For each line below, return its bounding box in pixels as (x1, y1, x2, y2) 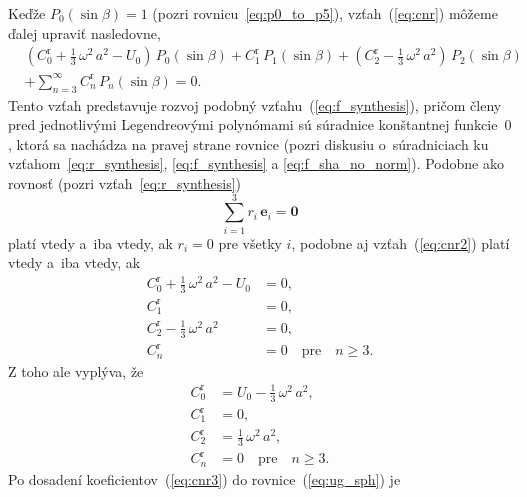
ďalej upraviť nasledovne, (8, 22, 161, 43)
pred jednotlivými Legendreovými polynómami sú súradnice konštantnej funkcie (8, 114, 498, 135)
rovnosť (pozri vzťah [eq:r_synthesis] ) (8, 172, 242, 193)
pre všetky (218, 232, 282, 253)
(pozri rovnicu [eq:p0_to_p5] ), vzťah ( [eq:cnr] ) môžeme (152, 3, 498, 23)
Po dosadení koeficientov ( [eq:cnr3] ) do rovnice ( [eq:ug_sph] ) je (8, 468, 401, 489)
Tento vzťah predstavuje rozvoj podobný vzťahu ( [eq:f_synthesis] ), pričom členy (8, 94, 502, 115)
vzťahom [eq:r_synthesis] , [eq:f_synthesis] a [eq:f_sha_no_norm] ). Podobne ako (8, 153, 504, 174)
